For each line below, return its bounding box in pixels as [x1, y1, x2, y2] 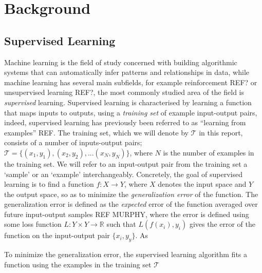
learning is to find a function [4, 179, 94, 189]
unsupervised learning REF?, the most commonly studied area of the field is [4, 87, 244, 98]
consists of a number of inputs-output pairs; [4, 137, 142, 148]
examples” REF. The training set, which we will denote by [4, 127, 189, 138]
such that [106, 219, 136, 229]
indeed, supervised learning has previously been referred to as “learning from [4, 117, 246, 128]
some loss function [4, 219, 62, 229]
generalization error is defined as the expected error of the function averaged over [4, 199, 258, 209]
